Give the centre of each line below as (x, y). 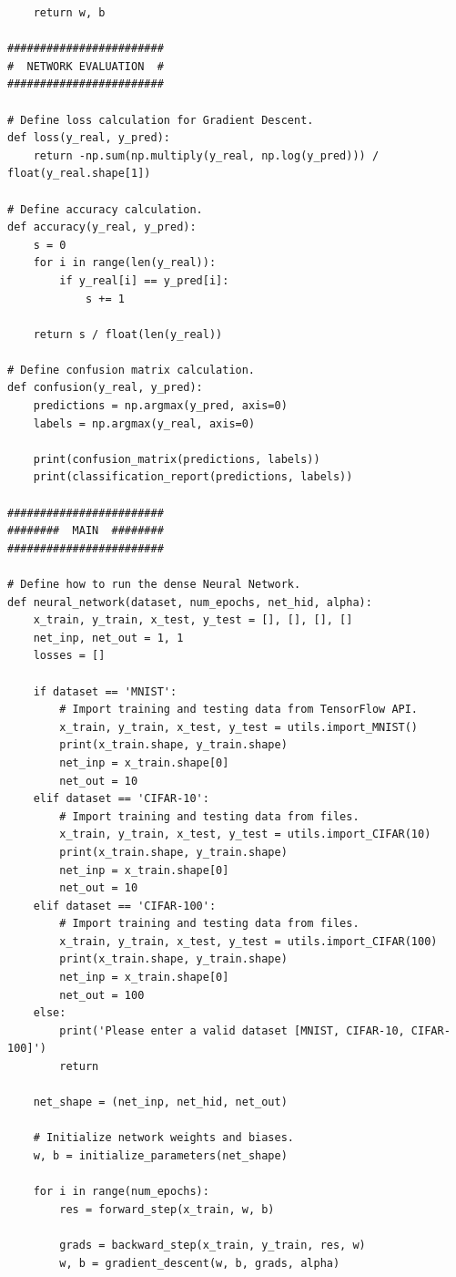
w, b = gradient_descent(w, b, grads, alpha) (200, 1263)
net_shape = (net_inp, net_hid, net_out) (160, 1102)
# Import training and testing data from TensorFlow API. (239, 710)
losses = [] (69, 656)
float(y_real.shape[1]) (79, 174)
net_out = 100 (102, 995)
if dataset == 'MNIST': (105, 691)
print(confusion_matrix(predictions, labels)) (177, 459)
